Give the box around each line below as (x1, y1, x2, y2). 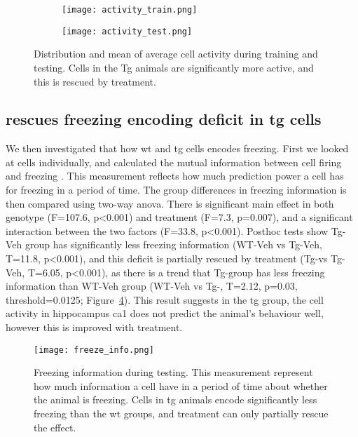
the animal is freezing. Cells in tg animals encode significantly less (34, 392, 317, 407)
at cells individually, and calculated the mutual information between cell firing (6, 154, 342, 169)
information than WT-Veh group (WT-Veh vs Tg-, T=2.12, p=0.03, (6, 278, 298, 293)
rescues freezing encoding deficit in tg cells (6, 108, 322, 130)
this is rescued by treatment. (34, 74, 156, 88)
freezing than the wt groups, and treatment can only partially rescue (34, 406, 329, 421)
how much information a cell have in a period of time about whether (34, 378, 328, 393)
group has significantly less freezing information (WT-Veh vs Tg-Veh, (25, 237, 323, 252)
